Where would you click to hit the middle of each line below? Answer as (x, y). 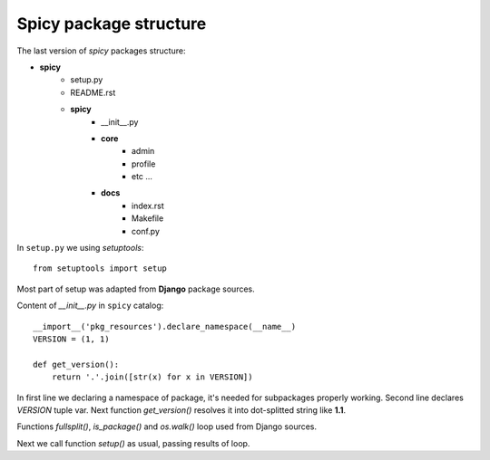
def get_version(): (76, 364)
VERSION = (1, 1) (71, 339)
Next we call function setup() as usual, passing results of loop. (133, 443)
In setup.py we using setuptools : (80, 248)
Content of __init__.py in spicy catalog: (90, 306)
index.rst (148, 206)
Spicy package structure (112, 24)
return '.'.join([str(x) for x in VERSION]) (152, 377)
